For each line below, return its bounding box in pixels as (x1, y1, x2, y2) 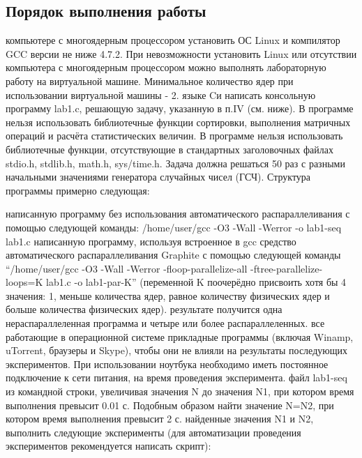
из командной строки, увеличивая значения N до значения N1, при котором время (6, 384, 354, 399)
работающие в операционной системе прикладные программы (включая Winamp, (6, 329, 354, 344)
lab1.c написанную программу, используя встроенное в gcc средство (6, 234, 296, 248)
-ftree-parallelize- (250, 261, 323, 275)
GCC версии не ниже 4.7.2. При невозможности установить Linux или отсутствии (6, 46, 357, 61)
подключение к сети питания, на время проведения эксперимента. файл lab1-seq (6, 370, 347, 385)
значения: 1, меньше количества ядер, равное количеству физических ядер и (6, 288, 330, 303)
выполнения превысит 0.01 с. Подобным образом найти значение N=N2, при (6, 397, 334, 412)
